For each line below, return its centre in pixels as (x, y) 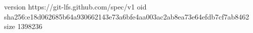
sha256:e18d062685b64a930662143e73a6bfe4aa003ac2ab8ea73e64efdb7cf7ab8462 (127, 16)
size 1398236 (23, 26)
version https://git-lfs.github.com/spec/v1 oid (75, 6)
